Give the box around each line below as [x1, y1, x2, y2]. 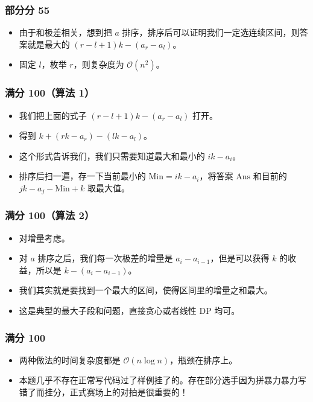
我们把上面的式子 [19, 109, 87, 121]
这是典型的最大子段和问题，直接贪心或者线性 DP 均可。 [19, 304, 240, 317]
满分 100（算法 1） [5, 85, 95, 100]
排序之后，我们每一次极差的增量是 [37, 252, 173, 264]
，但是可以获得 [210, 252, 270, 264]
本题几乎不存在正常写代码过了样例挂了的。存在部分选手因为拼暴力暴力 [19, 374, 298, 386]
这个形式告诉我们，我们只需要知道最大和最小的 [19, 149, 205, 162]
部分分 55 [5, 2, 50, 17]
